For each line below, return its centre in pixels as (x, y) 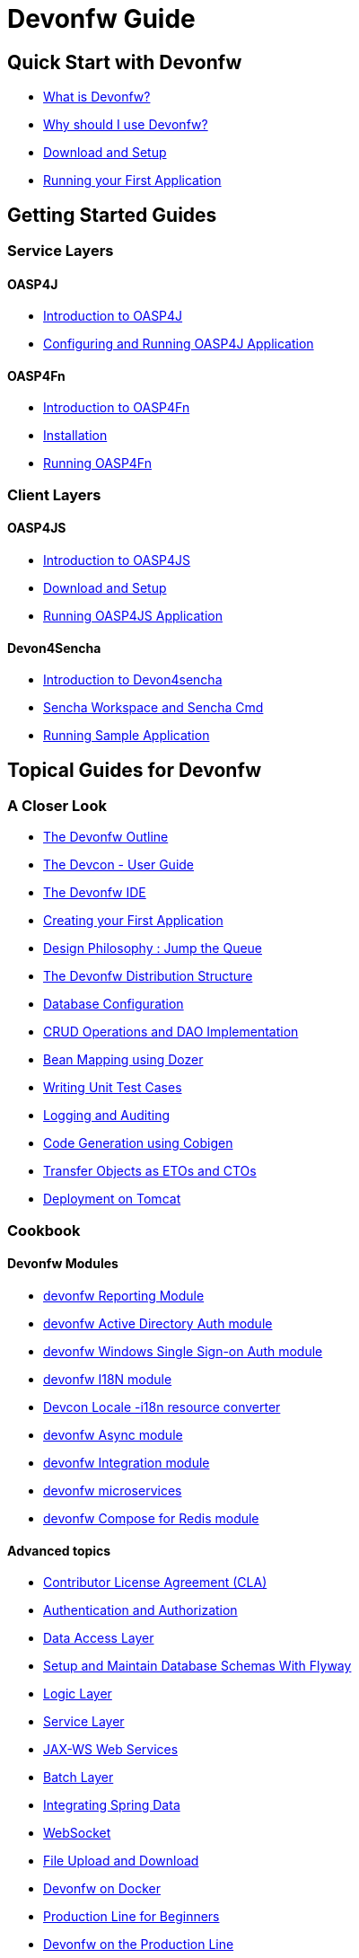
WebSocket (77, 1833)
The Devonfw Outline (106, 837)
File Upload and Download (121, 1861)
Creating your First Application (133, 921)
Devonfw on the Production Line (139, 1945)
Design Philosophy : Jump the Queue (153, 948)
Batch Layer (79, 1777)
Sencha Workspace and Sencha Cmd (153, 708)
